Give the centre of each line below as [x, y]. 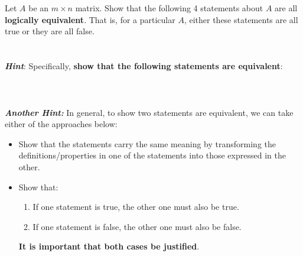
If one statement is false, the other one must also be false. [137, 226]
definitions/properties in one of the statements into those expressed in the [152, 155]
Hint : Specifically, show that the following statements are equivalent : [144, 66]
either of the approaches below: [61, 124]
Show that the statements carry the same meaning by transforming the [147, 143]
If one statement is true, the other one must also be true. [136, 207]
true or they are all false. [50, 31]
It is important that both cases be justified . [109, 246]
